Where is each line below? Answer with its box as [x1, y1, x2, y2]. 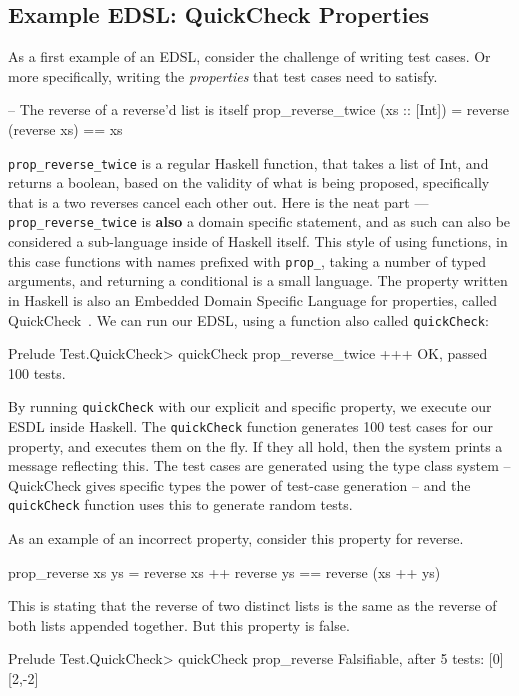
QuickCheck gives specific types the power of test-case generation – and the [8, 474, 471, 495]
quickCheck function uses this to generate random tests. [8, 494, 353, 515]
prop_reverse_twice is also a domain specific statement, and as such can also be [8, 211, 511, 232]
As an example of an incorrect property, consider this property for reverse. [8, 528, 464, 549]
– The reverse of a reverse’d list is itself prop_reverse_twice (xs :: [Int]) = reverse [8, 99, 509, 120]
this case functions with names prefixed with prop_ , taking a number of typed [8, 250, 486, 271]
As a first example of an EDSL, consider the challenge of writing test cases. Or [8, 46, 491, 67]
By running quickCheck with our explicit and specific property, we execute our [8, 396, 492, 417]
